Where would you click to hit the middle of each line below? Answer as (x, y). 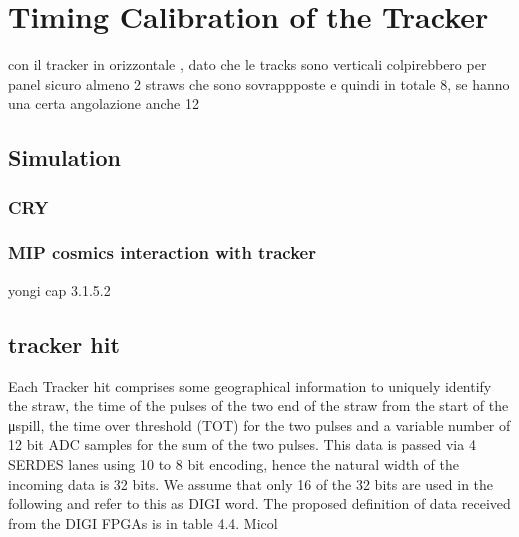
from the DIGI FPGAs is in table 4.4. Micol (143, 522)
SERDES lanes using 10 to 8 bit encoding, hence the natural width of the (233, 463)
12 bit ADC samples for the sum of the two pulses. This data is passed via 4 (242, 444)
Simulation (65, 157)
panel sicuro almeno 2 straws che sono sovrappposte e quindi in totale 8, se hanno (259, 83)
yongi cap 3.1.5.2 (59, 289)
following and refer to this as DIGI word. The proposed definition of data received (259, 503)
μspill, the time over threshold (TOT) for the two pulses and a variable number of (259, 424)
